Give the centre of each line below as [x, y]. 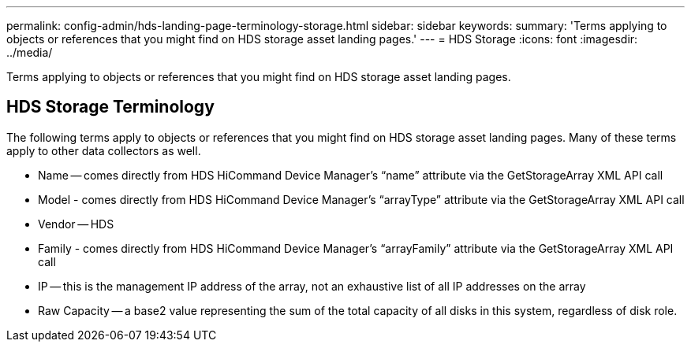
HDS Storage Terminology [110, 107]
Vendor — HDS [76, 224]
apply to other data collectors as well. [104, 150]
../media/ [30, 52]
